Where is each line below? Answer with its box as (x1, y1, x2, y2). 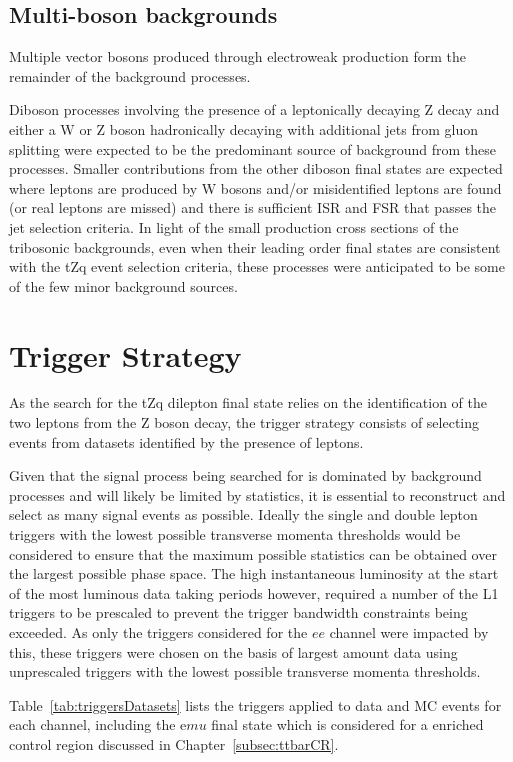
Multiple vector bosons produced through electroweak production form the (9, 46, 466, 67)
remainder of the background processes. (9, 65, 251, 86)
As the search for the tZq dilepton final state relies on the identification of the (9, 392, 487, 413)
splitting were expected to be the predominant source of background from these (9, 138, 496, 159)
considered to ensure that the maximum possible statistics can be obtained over (9, 543, 497, 564)
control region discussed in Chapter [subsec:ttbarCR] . (9, 733, 339, 754)
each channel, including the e (9, 714, 187, 735)
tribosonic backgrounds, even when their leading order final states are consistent (9, 236, 501, 257)
